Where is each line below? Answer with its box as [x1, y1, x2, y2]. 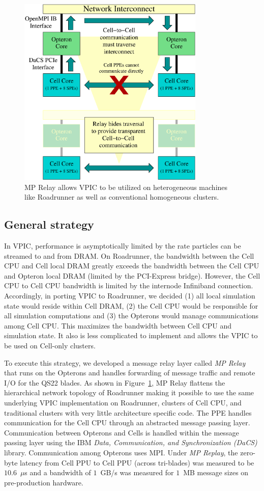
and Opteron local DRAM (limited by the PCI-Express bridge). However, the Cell [4, 270, 260, 281]
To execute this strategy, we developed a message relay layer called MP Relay [4, 357, 246, 368]
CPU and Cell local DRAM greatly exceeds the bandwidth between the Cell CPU [4, 260, 259, 271]
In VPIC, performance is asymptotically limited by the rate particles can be [4, 240, 241, 251]
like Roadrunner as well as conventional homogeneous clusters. [24, 192, 219, 202]
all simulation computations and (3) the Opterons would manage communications [4, 310, 259, 321]
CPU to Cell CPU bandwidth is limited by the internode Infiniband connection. [4, 280, 253, 291]
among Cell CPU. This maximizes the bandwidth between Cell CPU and [4, 320, 231, 331]
